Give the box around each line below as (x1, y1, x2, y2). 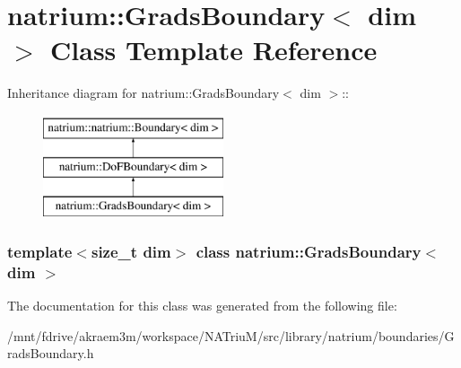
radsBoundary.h (7, 344, 94, 363)
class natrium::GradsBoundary (196, 240, 422, 262)
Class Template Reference (50, 31, 378, 68)
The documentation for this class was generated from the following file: (7, 296, 397, 315)
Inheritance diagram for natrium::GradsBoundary (7, 83, 280, 102)
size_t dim (91, 240, 171, 262)
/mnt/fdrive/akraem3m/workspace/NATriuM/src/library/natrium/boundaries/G (7, 326, 455, 345)
